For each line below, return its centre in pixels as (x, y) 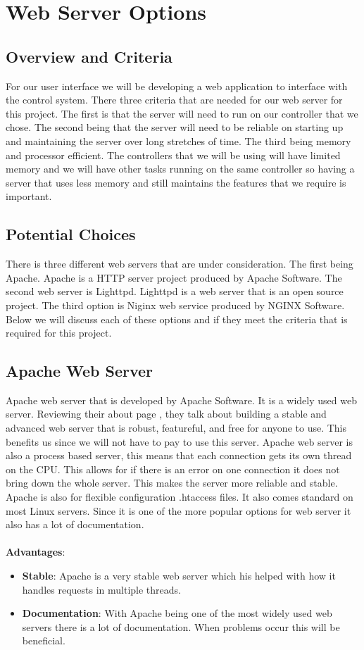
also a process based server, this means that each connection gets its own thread (179, 455)
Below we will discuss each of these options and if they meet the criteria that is (177, 319)
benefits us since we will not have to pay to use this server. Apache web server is (180, 441)
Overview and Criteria (89, 56)
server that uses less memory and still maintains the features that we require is (176, 182)
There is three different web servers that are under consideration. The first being (180, 264)
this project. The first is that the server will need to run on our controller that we (182, 113)
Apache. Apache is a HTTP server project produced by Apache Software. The (174, 277)
